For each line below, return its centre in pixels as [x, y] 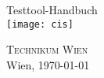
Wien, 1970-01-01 [48, 64]
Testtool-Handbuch [52, 9]
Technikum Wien [47, 49]
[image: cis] [40, 24]
